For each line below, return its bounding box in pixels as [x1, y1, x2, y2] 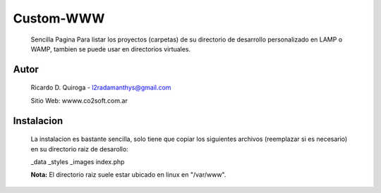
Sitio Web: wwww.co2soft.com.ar [30, 96, 128, 105]
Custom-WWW [13, 11, 105, 26]
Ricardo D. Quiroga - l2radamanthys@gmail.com [30, 83, 171, 92]
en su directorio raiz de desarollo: [30, 144, 128, 153]
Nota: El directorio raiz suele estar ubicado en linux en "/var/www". [30, 170, 226, 179]
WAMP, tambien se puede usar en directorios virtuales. [30, 44, 191, 53]
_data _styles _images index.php [30, 157, 125, 166]
